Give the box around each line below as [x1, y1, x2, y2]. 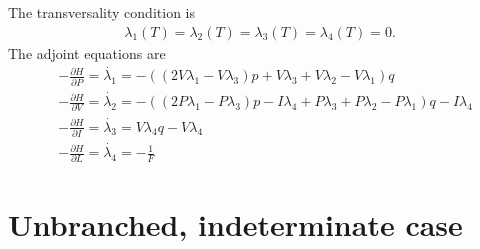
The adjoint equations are [8, 42, 166, 63]
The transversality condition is [8, 2, 195, 22]
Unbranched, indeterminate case [8, 203, 463, 244]
